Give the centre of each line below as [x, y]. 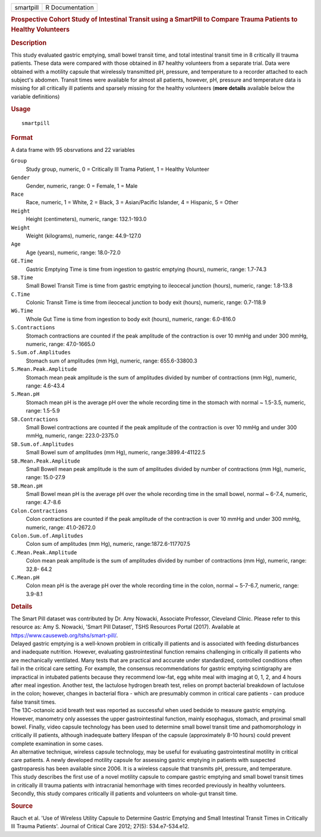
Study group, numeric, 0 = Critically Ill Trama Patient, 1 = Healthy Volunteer [117, 169]
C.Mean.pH [25, 577]
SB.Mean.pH [27, 486]
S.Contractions [33, 328]
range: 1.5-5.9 [43, 411]
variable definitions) [35, 96]
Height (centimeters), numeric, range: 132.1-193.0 [86, 219]
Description [29, 43]
